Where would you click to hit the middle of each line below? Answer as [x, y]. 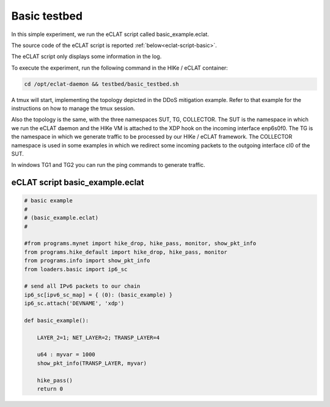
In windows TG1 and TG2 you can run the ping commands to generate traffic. [108, 165]
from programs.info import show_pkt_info [87, 261]
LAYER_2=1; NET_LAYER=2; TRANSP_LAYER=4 [98, 337]
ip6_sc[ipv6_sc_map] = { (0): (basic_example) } [98, 295]
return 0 [50, 389]
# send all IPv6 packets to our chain [82, 286]
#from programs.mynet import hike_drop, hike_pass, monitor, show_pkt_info [140, 244]
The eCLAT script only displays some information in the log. [86, 57]
